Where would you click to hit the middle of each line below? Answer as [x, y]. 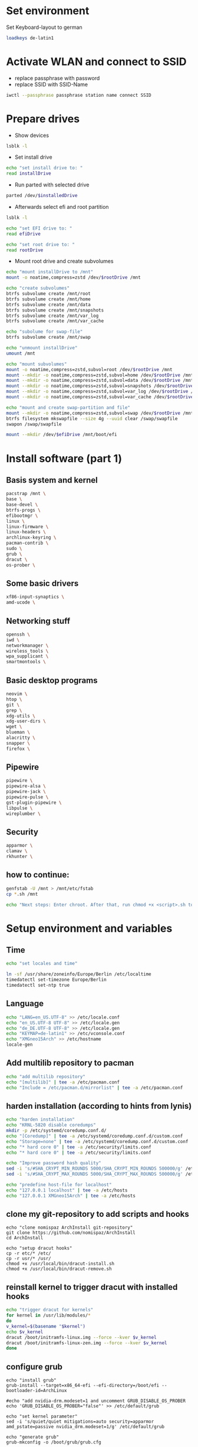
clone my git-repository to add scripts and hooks [98, 1214]
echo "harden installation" [41, 1119]
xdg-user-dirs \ [26, 721]
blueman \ [18, 732]
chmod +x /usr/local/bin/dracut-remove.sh [59, 1269]
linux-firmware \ [27, 526]
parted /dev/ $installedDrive [42, 196]
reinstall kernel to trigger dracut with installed [92, 1287]
